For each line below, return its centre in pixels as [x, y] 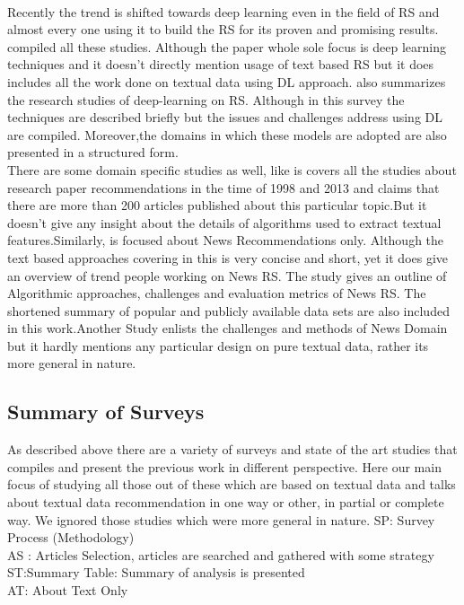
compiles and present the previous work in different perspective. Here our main [224, 466]
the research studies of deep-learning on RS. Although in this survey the [206, 99]
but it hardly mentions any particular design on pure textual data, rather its [218, 345]
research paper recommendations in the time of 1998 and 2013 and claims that [223, 187]
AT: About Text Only [68, 590]
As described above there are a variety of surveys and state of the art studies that [232, 449]
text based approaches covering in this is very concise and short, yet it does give [228, 257]
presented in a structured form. [93, 152]
